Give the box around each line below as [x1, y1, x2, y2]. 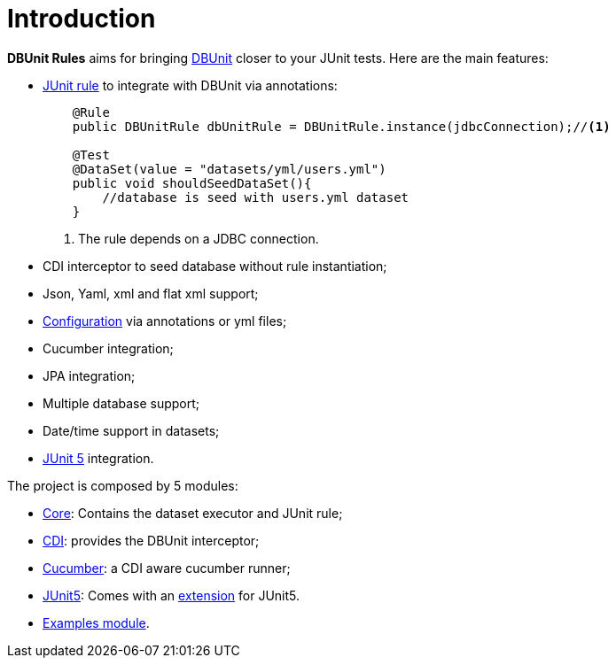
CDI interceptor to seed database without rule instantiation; [43, 258, 387, 274]
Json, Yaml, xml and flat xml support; [43, 285, 259, 301]
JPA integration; [43, 367, 136, 383]
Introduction [7, 4, 156, 34]
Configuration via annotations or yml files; [43, 313, 287, 329]
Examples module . [43, 615, 150, 630]
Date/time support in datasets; [43, 422, 220, 438]
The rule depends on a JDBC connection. [78, 230, 319, 246]
